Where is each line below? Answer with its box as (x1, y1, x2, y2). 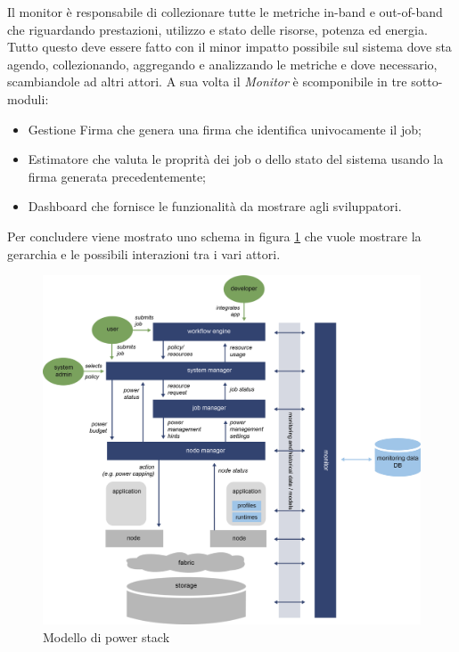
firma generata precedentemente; (28, 167, 207, 185)
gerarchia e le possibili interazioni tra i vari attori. (7, 244, 281, 263)
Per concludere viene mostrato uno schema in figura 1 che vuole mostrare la (7, 226, 422, 245)
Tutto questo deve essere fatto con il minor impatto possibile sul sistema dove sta (7, 37, 452, 56)
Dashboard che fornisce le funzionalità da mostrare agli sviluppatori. (28, 197, 402, 216)
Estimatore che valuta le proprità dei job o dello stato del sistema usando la (28, 150, 444, 168)
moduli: (7, 89, 49, 108)
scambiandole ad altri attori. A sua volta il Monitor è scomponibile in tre (7, 72, 407, 91)
